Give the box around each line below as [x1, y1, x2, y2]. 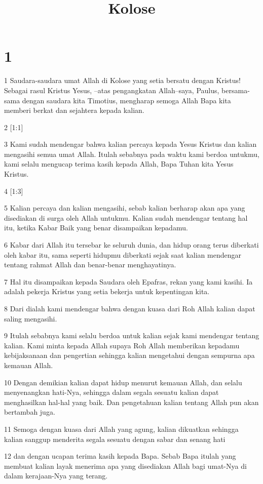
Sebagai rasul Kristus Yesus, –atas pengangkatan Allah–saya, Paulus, [4, 85, 219, 95]
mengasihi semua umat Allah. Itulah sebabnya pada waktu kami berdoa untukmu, [4, 148, 259, 159]
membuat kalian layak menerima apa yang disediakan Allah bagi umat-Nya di [4, 460, 247, 471]
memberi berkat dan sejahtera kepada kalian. [4, 105, 144, 115]
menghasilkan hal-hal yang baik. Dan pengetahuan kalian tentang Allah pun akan [4, 396, 259, 407]
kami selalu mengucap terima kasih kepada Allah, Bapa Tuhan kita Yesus [4, 158, 234, 169]
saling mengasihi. [4, 313, 57, 324]
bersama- [221, 85, 250, 95]
